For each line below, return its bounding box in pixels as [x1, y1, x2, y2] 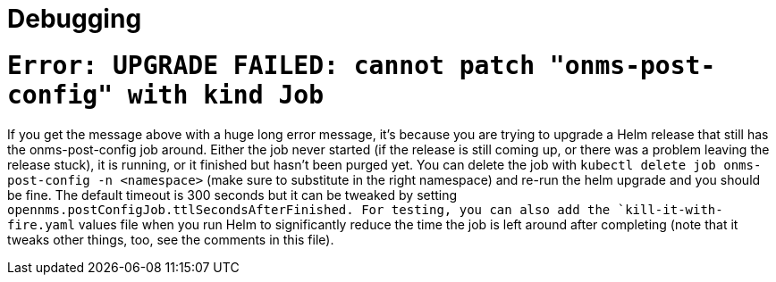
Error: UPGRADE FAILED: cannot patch [7, 50, 536, 80]
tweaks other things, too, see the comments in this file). [7, 231, 334, 247]
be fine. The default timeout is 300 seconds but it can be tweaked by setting [7, 187, 458, 203]
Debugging [7, 4, 142, 34]
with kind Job [127, 79, 325, 110]
